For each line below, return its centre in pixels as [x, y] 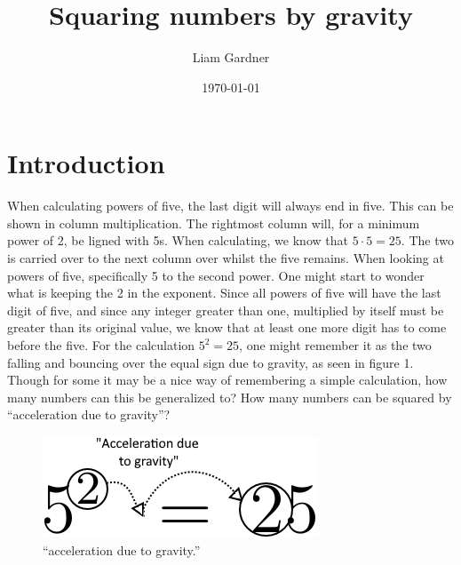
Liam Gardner [231, 57]
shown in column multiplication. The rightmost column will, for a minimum [214, 223]
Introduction [86, 163]
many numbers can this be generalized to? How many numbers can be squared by [230, 397]
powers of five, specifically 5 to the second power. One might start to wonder [216, 275]
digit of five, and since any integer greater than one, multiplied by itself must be [226, 310]
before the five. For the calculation [101, 345]
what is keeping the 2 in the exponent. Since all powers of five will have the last [224, 293]
